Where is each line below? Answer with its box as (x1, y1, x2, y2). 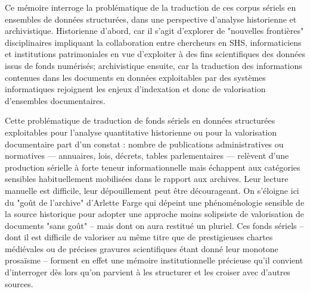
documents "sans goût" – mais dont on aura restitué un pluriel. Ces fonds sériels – (5, 219, 304, 231)
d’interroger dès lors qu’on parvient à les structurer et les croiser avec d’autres (5, 266, 290, 278)
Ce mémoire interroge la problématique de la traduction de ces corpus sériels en (5, 1, 296, 13)
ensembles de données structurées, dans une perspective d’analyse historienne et (5, 12, 297, 25)
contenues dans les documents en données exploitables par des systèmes (5, 71, 266, 83)
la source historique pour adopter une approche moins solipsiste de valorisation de (5, 208, 305, 220)
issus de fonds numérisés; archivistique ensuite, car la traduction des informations (5, 59, 302, 71)
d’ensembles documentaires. (5, 94, 106, 106)
